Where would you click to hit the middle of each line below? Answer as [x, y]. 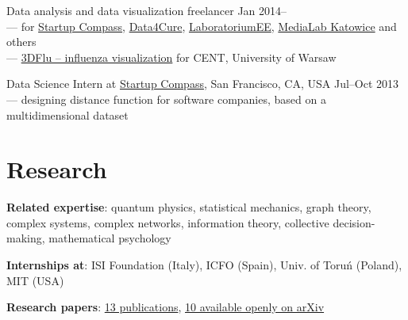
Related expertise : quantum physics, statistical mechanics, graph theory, [189, 207]
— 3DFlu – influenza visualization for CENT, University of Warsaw [171, 57]
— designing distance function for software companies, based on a [166, 99]
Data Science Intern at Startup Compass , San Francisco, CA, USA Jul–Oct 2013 [203, 84]
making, [26, 238]
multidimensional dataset [67, 114]
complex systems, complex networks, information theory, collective [168, 222]
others [21, 42]
